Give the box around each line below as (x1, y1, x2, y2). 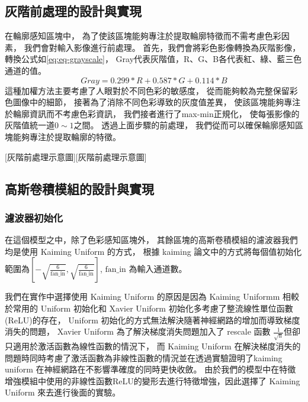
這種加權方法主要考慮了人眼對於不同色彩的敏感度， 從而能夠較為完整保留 (5, 84, 290, 96)
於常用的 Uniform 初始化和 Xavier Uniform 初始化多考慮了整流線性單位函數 (5, 301, 293, 314)
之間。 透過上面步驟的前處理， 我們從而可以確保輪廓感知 (73, 119, 295, 131)
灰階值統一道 (5, 119, 54, 131)
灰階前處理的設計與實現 (5, 2, 142, 20)
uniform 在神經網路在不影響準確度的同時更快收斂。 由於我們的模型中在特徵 (5, 363, 296, 375)
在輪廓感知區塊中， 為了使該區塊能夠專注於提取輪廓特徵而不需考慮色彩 (5, 30, 281, 42)
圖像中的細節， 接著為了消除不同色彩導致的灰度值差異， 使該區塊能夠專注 (12, 96, 301, 108)
